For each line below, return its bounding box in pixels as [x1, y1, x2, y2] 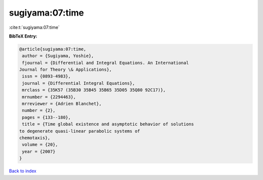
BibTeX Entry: [9, 33, 38, 39]
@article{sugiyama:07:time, [19, 46, 86, 52]
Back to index [9, 168, 37, 174]
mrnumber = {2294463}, [22, 94, 76, 100]
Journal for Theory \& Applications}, [19, 67, 112, 73]
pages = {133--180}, [22, 115, 71, 120]
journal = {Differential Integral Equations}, [22, 80, 135, 86]
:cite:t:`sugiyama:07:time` [9, 24, 60, 30]
